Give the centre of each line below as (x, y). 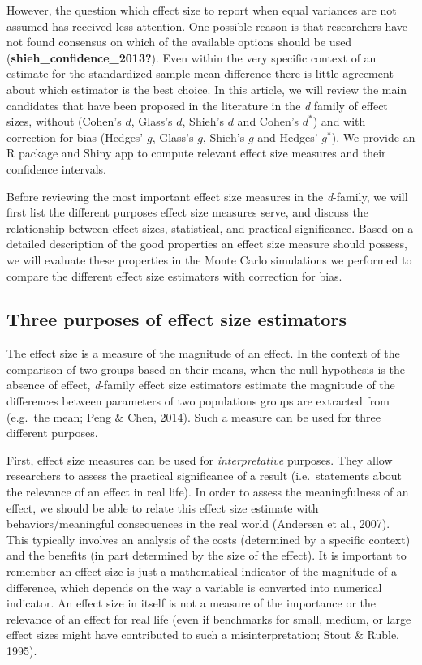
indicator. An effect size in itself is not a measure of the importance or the (192, 603)
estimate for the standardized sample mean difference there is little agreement (200, 73)
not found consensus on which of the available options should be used (179, 42)
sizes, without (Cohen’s (64, 121)
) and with (339, 121)
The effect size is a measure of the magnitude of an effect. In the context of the (203, 353)
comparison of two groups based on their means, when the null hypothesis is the (206, 369)
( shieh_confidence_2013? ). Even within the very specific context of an (192, 57)
